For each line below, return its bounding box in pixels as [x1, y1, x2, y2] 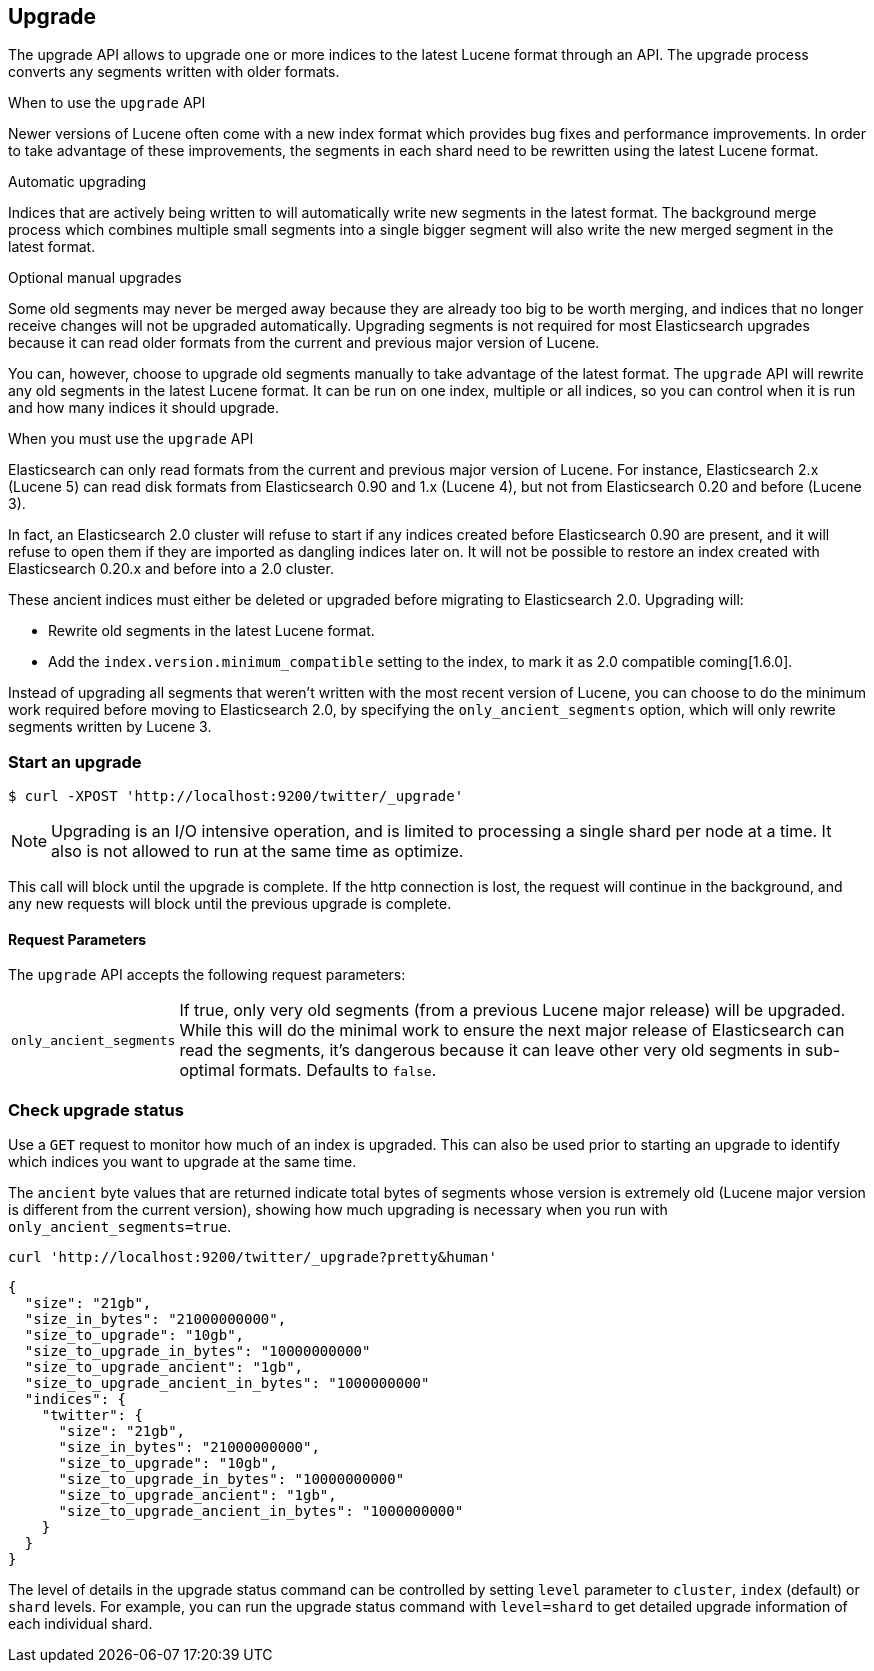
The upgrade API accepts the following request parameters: [8, 966, 406, 984]
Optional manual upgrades [8, 269, 182, 287]
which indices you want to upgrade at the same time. [8, 1153, 357, 1171]
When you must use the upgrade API [8, 430, 254, 448]
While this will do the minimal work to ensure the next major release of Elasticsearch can [179, 1020, 845, 1041]
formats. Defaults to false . [239, 1060, 437, 1081]
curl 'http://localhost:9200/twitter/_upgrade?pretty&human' [8, 1249, 497, 1266]
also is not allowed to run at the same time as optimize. [51, 841, 464, 862]
